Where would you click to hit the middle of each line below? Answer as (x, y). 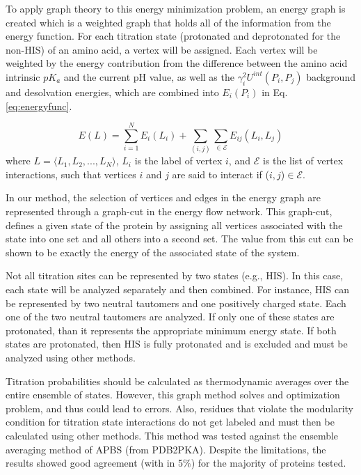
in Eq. (275, 92)
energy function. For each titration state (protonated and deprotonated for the (173, 36)
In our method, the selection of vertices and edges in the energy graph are (163, 197)
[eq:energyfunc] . (39, 106)
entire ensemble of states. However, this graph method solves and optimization (173, 395)
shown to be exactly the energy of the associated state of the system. (153, 252)
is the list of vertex (303, 161)
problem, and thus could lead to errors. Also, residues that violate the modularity (179, 408)
